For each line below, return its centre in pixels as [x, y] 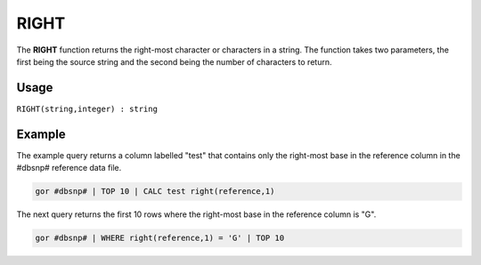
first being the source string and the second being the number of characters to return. [174, 61]
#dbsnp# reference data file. [69, 168]
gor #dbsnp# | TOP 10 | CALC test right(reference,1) [155, 192]
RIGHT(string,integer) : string [87, 108]
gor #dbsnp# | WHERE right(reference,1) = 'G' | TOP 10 [160, 238]
